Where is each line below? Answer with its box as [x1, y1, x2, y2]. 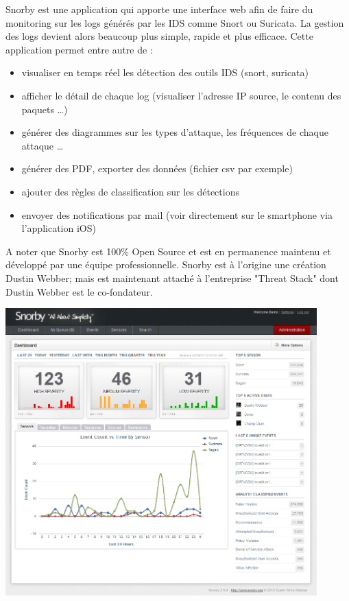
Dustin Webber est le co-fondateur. [5, 284, 153, 298]
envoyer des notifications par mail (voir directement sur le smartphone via [21, 207, 333, 222]
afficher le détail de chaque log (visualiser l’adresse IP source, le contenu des [21, 88, 341, 102]
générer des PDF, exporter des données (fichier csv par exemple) [21, 161, 293, 176]
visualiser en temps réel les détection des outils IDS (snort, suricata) [21, 65, 309, 80]
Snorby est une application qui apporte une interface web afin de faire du [5, 2, 313, 16]
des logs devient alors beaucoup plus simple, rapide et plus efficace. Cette [5, 29, 313, 43]
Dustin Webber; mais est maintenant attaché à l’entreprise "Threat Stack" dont [5, 270, 339, 285]
